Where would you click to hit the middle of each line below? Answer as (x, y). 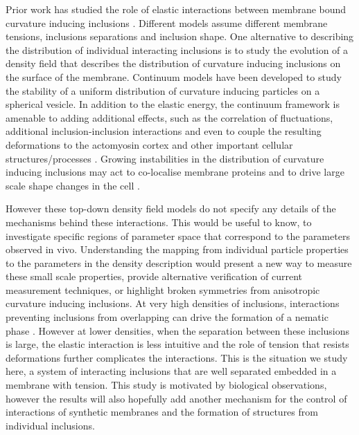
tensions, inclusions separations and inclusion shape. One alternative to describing (180, 36)
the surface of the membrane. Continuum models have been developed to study (174, 76)
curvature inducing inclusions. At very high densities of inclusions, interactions (173, 303)
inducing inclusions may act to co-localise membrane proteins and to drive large (175, 172)
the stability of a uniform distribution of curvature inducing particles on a (163, 90)
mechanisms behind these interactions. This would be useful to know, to (159, 222)
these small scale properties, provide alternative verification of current (154, 276)
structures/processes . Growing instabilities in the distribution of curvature (165, 158)
